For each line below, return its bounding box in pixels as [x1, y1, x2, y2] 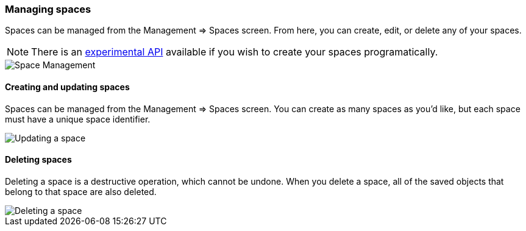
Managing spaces [5, 3, 91, 15]
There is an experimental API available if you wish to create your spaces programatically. [31, 46, 438, 59]
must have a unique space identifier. [5, 113, 151, 124]
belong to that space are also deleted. [5, 186, 157, 197]
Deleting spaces [5, 154, 72, 165]
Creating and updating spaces [5, 81, 130, 92]
